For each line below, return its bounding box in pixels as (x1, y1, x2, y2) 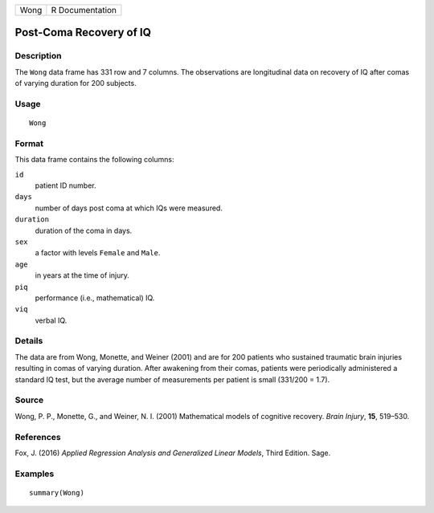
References (14, 431, 61, 442)
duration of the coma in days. (35, 226, 133, 235)
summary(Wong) (29, 488, 84, 497)
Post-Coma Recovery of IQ (14, 26, 152, 39)
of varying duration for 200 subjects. (14, 79, 137, 88)
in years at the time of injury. (35, 271, 130, 280)
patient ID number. (35, 181, 96, 190)
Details (14, 336, 43, 347)
